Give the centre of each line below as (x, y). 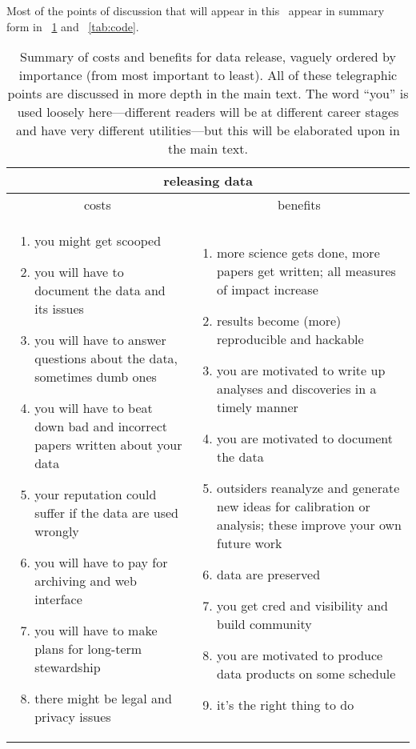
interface (58, 599)
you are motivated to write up (301, 370)
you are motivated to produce (300, 655)
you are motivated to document (305, 439)
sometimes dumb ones (96, 377)
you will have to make (96, 631)
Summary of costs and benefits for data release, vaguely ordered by (208, 57)
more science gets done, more (298, 253)
